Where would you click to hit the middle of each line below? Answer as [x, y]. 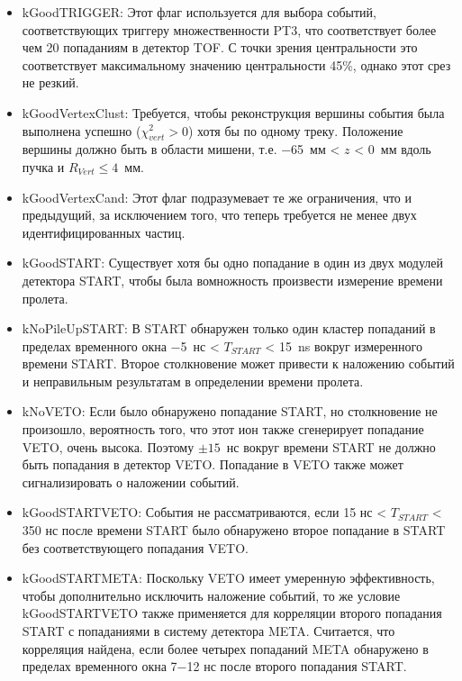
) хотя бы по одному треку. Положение [296, 130]
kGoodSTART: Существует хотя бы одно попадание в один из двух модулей [233, 263]
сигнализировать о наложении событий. [131, 481]
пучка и [43, 166]
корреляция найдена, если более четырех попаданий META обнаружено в [225, 648]
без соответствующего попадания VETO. [136, 547]
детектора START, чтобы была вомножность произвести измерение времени [232, 280]
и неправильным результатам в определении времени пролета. [193, 381]
